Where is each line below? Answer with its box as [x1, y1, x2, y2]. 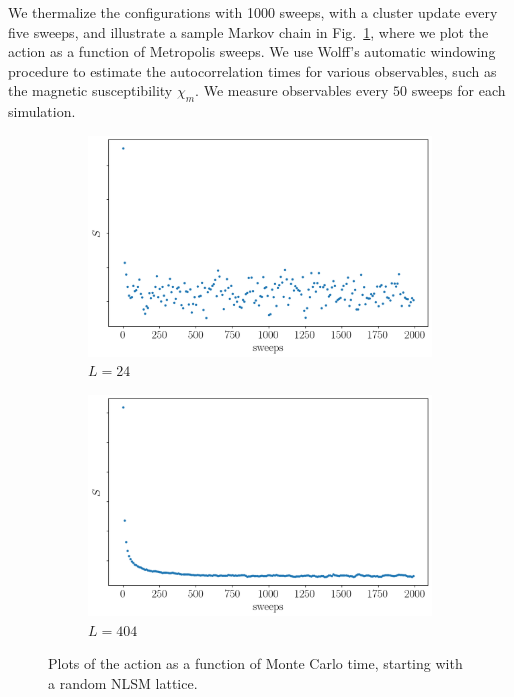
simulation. [8, 101, 76, 122]
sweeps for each [411, 80, 506, 101]
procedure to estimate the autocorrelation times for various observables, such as [8, 60, 497, 81]
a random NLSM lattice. [48, 672, 198, 693]
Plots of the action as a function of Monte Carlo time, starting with [48, 653, 463, 674]
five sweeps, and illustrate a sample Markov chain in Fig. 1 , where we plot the [8, 21, 489, 42]
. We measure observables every [195, 80, 389, 101]
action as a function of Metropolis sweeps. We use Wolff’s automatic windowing [8, 41, 496, 62]
